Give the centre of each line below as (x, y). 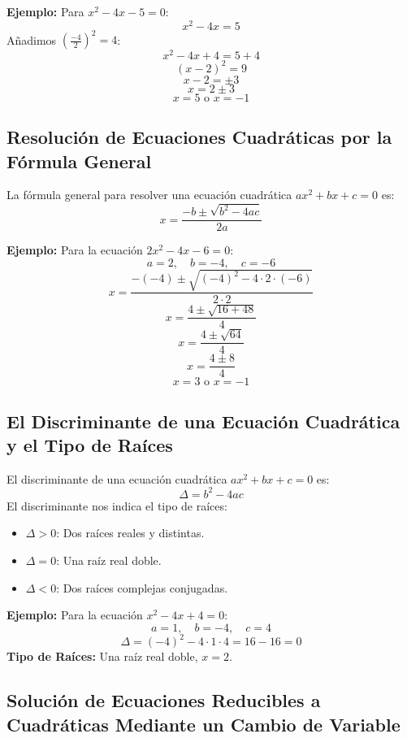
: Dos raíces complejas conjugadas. (142, 587)
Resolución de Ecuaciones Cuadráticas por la (199, 137)
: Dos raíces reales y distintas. (130, 533)
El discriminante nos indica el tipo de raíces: (117, 505)
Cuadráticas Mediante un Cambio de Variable (203, 724)
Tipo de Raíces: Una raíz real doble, (102, 656)
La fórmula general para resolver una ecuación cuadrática (149, 195)
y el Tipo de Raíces (90, 444)
